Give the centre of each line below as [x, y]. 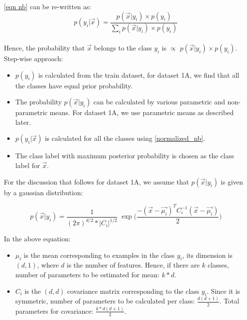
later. [23, 122]
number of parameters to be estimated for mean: [87, 275]
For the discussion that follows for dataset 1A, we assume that [97, 181]
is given [232, 181]
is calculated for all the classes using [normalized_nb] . [125, 138]
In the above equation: [37, 239]
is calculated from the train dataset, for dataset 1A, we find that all [139, 75]
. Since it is [224, 291]
